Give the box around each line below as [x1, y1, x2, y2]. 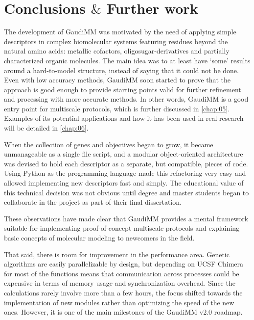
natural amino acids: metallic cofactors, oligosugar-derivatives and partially [4, 46, 230, 56]
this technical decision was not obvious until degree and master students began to [4, 187, 249, 197]
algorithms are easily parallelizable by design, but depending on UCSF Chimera [4, 259, 244, 269]
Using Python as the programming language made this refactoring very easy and [4, 168, 246, 178]
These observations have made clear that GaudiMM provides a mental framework [4, 213, 249, 223]
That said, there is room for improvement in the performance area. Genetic [4, 249, 230, 259]
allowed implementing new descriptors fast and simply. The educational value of [4, 178, 244, 188]
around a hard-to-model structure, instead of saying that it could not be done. [4, 65, 239, 75]
